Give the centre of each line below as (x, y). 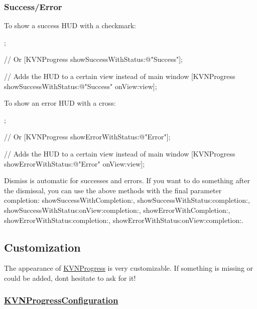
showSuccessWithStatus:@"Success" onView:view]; (81, 86)
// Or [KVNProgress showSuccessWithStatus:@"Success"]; (93, 59)
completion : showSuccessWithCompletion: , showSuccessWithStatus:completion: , (127, 200)
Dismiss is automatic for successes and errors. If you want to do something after (127, 180)
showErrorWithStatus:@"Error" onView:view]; (75, 163)
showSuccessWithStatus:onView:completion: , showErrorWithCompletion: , (117, 210)
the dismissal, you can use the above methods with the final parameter (113, 190)
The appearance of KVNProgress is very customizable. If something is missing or (129, 268)
